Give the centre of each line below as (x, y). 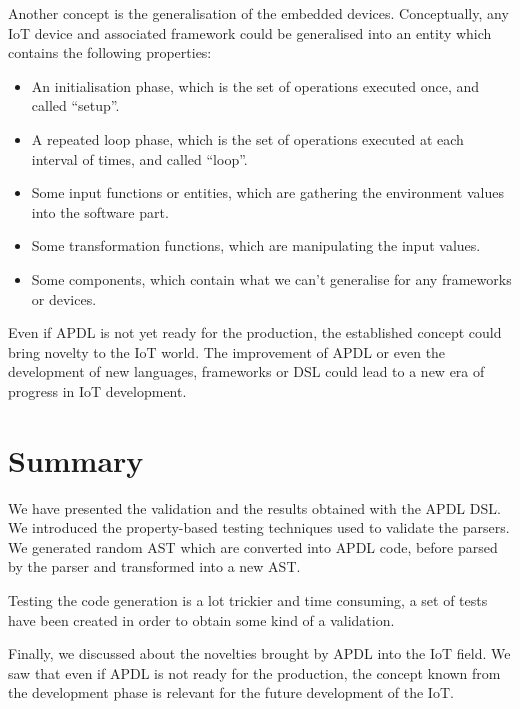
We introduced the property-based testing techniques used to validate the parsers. (259, 527)
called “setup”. (75, 105)
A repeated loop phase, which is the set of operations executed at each (247, 138)
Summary (76, 459)
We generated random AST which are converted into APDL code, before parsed (253, 546)
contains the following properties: (110, 52)
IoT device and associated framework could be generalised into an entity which (250, 32)
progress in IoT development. (97, 390)
